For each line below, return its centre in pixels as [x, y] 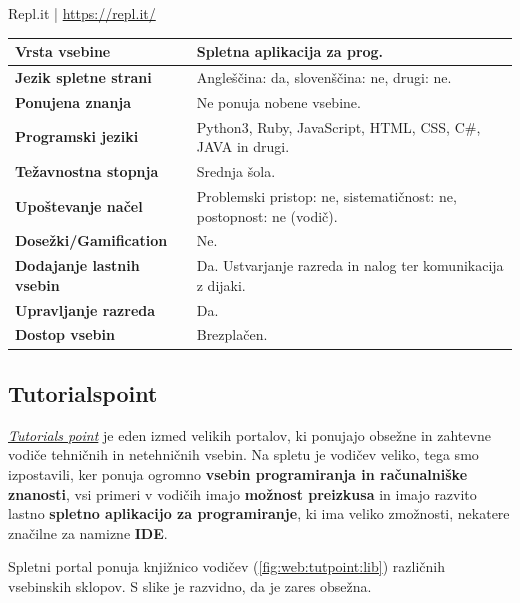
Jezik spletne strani [83, 76]
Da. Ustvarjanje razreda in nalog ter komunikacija [350, 265]
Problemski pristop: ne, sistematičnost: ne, [326, 195]
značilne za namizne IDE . [88, 532]
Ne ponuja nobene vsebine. [278, 101]
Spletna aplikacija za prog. [290, 51]
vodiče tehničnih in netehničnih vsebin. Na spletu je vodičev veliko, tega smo [243, 454]
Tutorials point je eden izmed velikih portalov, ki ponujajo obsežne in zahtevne [249, 434]
